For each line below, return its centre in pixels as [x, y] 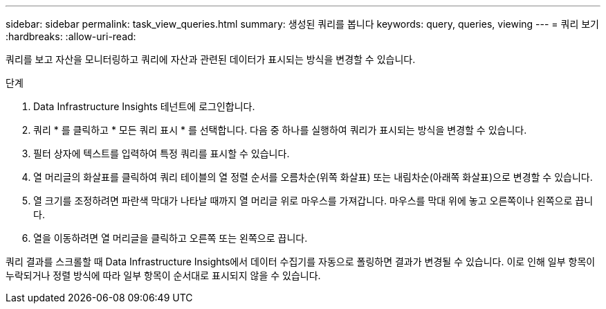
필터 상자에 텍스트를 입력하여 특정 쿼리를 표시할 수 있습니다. [162, 153]
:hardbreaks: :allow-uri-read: [71, 36]
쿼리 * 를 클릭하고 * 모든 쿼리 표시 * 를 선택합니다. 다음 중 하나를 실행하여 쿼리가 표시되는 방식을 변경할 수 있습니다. [280, 130]
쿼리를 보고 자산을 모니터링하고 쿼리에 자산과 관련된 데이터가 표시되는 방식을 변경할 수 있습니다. [211, 59]
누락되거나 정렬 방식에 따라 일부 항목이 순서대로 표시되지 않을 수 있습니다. [163, 275]
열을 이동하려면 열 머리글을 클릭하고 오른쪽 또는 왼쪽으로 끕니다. [171, 238]
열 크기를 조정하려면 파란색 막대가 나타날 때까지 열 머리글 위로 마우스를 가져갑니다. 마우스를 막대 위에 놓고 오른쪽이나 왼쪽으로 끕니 [313, 201]
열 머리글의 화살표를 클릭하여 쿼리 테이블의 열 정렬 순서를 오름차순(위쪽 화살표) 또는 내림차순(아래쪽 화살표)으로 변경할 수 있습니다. [313, 177]
